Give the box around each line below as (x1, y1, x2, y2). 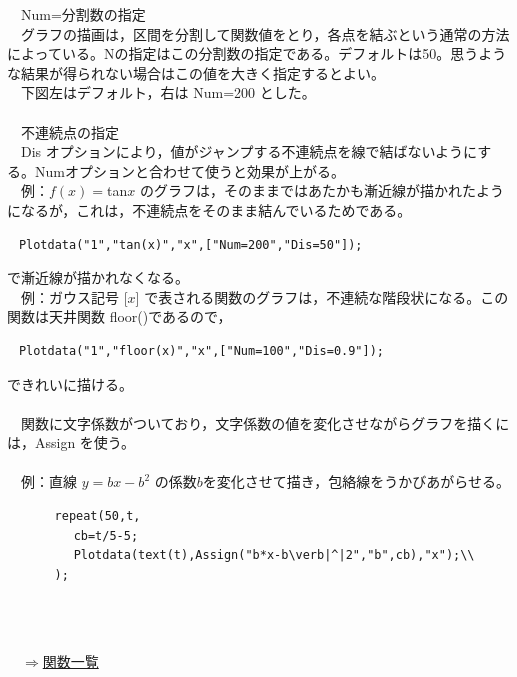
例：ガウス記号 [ (20, 286, 128, 307)
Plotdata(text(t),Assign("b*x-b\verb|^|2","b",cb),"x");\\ (73, 548, 475, 563)
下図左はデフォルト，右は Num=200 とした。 (20, 82, 316, 103)
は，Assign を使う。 (7, 432, 136, 453)
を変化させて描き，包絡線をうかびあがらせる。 (202, 471, 511, 492)
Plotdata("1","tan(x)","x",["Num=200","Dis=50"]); (18, 237, 363, 252)
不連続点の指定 (20, 121, 119, 142)
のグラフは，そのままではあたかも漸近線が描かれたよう (139, 180, 504, 201)
